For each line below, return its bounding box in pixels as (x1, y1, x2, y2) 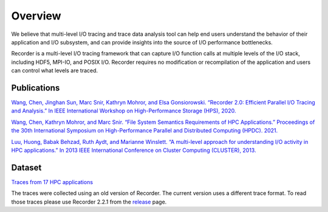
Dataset (11, 162, 42, 173)
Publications (11, 83, 60, 93)
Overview (11, 9, 61, 22)
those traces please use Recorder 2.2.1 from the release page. (11, 198, 167, 205)
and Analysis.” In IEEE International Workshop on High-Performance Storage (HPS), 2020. (11, 107, 236, 115)
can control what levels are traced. (11, 67, 98, 74)
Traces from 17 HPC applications (11, 178, 94, 185)
